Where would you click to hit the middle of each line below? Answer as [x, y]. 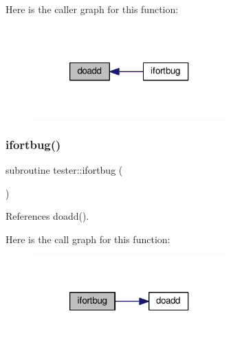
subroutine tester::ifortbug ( [64, 170]
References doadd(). [47, 216]
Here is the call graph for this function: [88, 239]
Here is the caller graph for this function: [92, 9]
